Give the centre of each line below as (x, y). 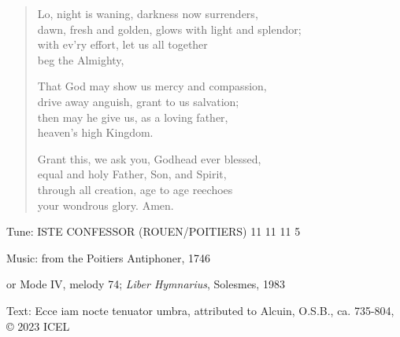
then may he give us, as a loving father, (133, 117)
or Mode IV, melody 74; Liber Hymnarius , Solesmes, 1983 (146, 284)
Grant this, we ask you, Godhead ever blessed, (149, 158)
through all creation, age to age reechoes (135, 189)
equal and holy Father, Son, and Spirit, (132, 174)
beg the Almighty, (81, 59)
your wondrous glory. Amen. (106, 205)
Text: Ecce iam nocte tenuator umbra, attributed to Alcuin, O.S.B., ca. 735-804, (200, 310)
